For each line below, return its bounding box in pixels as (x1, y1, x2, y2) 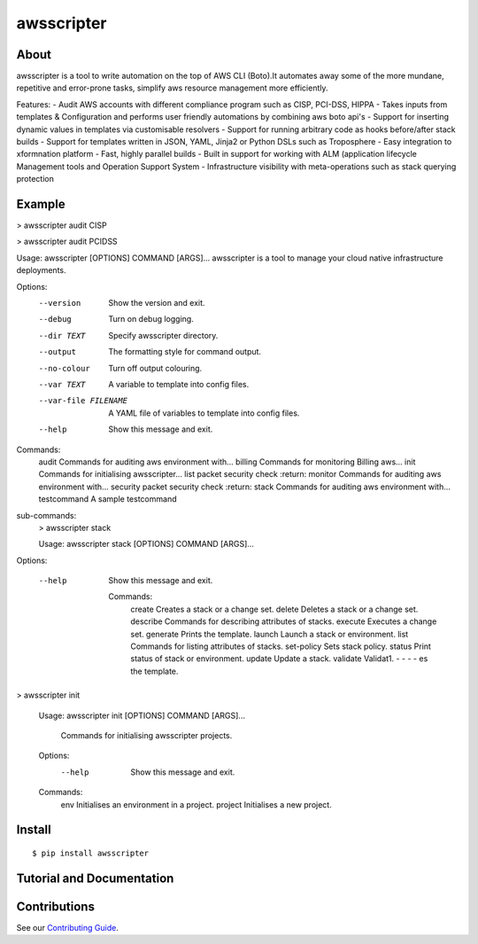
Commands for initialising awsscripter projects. (60, 729, 233, 740)
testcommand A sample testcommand (38, 494, 177, 504)
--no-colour (38, 363, 90, 373)
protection (16, 174, 55, 184)
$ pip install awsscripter (32, 847, 150, 858)
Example (16, 197, 66, 212)
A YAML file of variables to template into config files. (108, 408, 300, 418)
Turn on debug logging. (108, 314, 194, 324)
